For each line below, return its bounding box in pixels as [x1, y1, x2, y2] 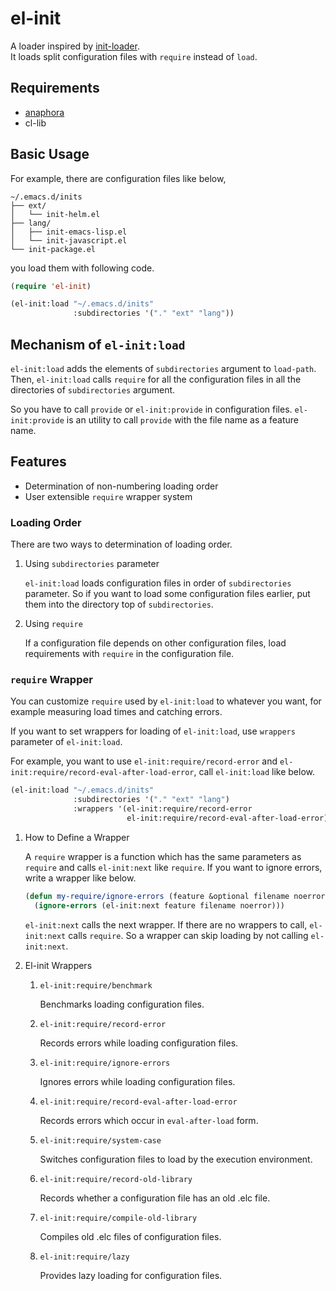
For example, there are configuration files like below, [10, 172, 227, 184]
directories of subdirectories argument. [10, 384, 176, 396]
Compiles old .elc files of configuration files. [39, 1230, 222, 1242]
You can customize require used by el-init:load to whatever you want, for [10, 695, 322, 707]
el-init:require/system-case [39, 1135, 162, 1146]
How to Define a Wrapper [24, 831, 130, 843]
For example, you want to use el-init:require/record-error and [10, 755, 278, 767]
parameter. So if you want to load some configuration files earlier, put [24, 588, 311, 600]
